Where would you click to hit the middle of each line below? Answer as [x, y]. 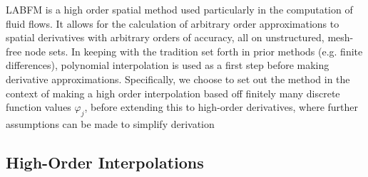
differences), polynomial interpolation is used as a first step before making [168, 65]
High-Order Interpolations [105, 162]
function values [39, 107]
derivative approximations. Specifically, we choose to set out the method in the [178, 79]
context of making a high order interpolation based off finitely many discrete [173, 93]
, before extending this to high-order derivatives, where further [221, 107]
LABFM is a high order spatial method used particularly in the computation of [179, 9]
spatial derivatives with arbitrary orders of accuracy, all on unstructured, [165, 37]
